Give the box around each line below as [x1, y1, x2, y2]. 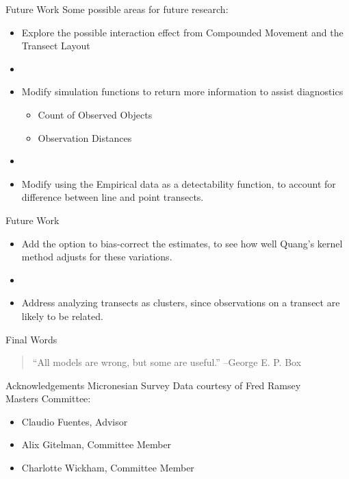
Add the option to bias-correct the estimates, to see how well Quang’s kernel [21, 236, 343, 250]
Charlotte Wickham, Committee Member [21, 460, 194, 475]
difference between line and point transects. [21, 190, 204, 204]
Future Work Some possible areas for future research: [5, 2, 229, 16]
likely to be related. [21, 308, 103, 323]
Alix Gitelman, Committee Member [21, 437, 172, 452]
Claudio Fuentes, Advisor [21, 414, 128, 428]
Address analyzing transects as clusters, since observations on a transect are [21, 295, 340, 310]
